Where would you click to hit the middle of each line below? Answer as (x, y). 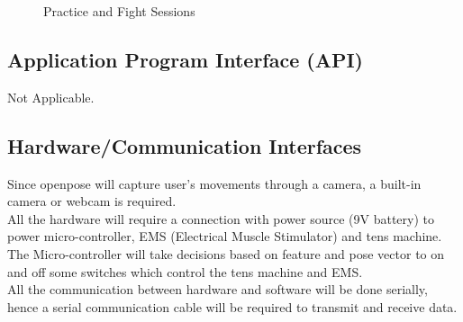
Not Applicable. (51, 97)
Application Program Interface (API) (185, 59)
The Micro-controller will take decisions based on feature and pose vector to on (226, 253)
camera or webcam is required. (92, 201)
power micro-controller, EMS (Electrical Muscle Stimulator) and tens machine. (225, 236)
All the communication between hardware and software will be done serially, (218, 289)
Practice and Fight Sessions (119, 11)
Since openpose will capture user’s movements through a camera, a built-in (214, 183)
